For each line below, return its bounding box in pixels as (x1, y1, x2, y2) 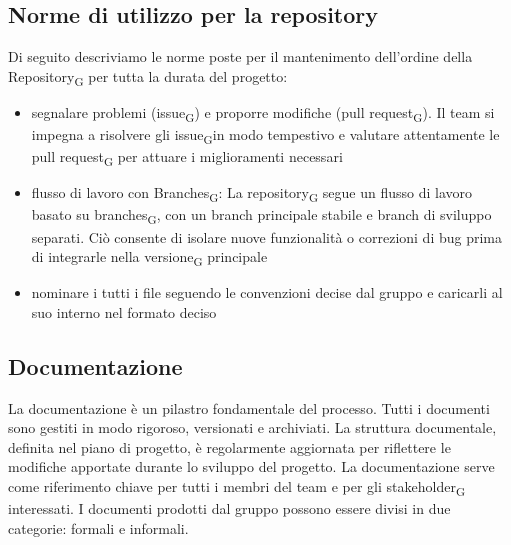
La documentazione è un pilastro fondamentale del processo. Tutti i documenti (8, 397, 490, 418)
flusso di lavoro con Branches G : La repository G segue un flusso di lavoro (31, 182, 473, 206)
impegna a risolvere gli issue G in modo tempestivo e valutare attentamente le (31, 124, 500, 147)
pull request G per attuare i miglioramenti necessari (31, 146, 343, 169)
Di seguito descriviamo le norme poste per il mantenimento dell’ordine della (8, 46, 473, 67)
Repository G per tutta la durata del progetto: (8, 65, 288, 89)
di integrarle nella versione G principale (31, 246, 268, 269)
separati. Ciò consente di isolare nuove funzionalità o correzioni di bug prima (31, 226, 503, 247)
